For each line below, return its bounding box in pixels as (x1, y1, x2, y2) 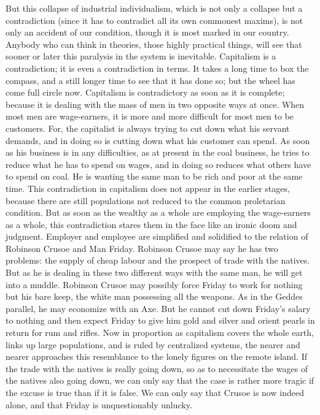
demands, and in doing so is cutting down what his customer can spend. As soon (6, 134, 310, 147)
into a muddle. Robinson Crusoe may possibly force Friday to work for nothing (6, 278, 303, 291)
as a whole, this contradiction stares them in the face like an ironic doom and (6, 218, 297, 230)
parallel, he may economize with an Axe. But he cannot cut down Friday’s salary (6, 302, 311, 314)
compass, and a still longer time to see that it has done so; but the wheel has (6, 74, 295, 86)
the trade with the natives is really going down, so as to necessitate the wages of (6, 362, 308, 375)
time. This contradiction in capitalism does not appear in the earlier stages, (6, 181, 290, 194)
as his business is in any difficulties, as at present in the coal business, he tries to (6, 146, 310, 159)
